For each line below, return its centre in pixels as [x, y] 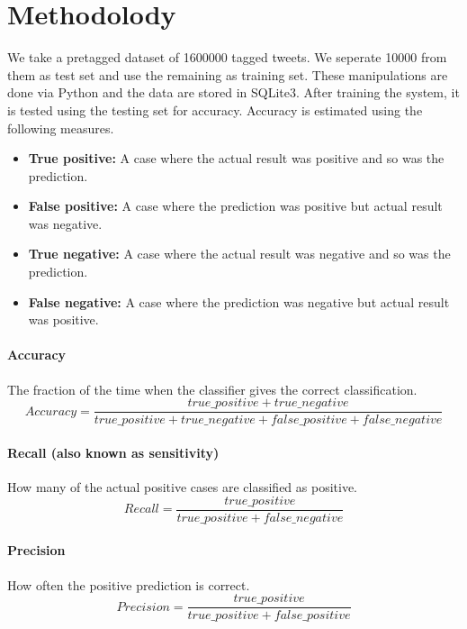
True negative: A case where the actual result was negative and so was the [239, 254]
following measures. [61, 128]
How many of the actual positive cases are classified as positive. [183, 487]
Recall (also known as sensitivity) [113, 452]
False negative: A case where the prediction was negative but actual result [239, 301]
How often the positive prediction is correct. [129, 584]
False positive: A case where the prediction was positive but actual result [235, 206]
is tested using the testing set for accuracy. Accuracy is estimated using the [215, 109]
